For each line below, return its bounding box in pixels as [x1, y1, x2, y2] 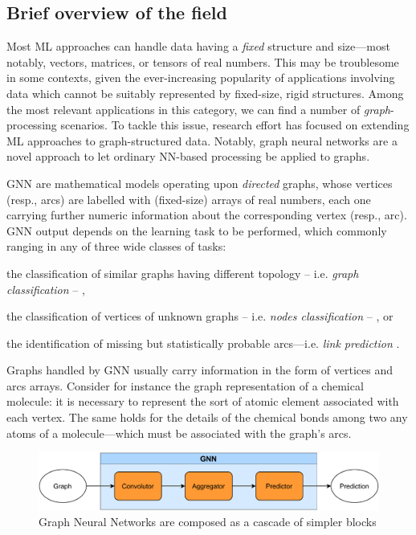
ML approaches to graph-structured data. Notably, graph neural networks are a [6, 132, 398, 149]
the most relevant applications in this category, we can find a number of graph [6, 100, 390, 117]
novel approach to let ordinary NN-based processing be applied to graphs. [6, 148, 370, 165]
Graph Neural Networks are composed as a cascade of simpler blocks [39, 513, 377, 530]
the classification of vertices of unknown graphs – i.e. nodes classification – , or [6, 308, 394, 325]
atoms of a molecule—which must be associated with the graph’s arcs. [6, 424, 352, 441]
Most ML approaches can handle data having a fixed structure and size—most [6, 38, 390, 55]
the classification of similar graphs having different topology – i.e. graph [6, 264, 359, 281]
